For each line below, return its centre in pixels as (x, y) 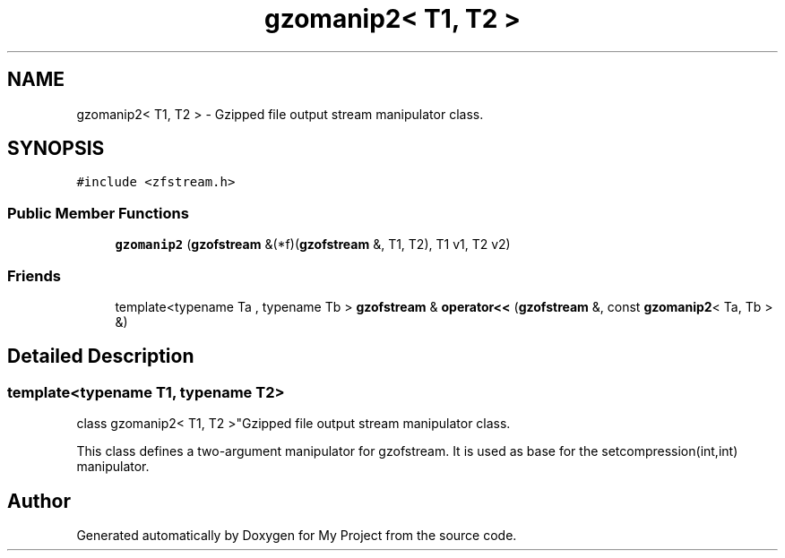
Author (39, 501)
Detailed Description (101, 356)
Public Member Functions (98, 213)
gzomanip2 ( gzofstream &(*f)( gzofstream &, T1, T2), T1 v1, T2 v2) (313, 245)
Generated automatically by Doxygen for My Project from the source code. (297, 535)
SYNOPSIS (56, 149)
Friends (34, 275)
